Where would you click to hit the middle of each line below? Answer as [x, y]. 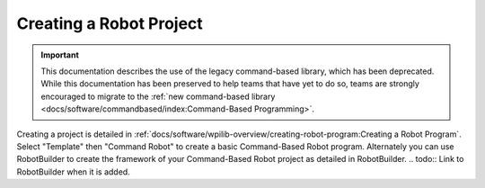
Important [60, 55]
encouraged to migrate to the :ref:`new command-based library [158, 96]
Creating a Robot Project [110, 23]
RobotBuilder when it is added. [73, 172]
